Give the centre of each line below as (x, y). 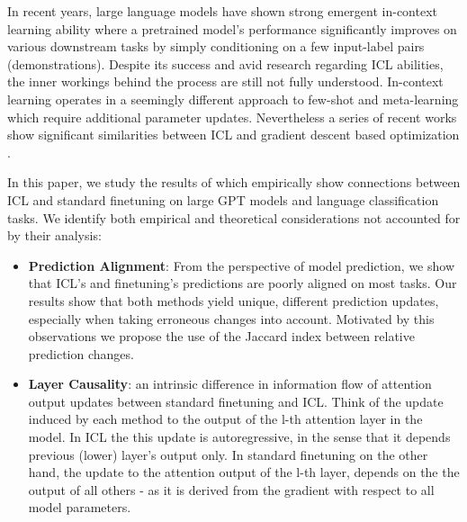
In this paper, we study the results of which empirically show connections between (234, 182)
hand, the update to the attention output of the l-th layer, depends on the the (244, 472)
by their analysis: (54, 235)
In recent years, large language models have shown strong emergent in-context (223, 11)
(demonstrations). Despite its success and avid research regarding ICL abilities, (225, 63)
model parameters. (80, 507)
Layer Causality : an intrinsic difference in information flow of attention (230, 384)
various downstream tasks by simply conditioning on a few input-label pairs (216, 46)
